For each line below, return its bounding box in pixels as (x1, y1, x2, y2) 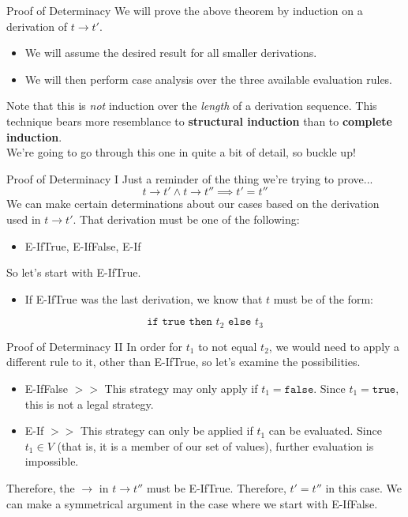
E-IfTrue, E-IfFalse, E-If (24, 237, 141, 254)
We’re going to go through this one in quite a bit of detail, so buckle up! (6, 144, 356, 160)
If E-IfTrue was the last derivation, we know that (24, 290, 263, 307)
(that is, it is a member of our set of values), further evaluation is (57, 437, 374, 454)
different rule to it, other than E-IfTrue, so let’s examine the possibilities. (6, 353, 361, 370)
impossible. (24, 453, 79, 470)
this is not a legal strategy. (24, 395, 154, 412)
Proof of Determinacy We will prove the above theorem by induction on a (6, 2, 363, 18)
